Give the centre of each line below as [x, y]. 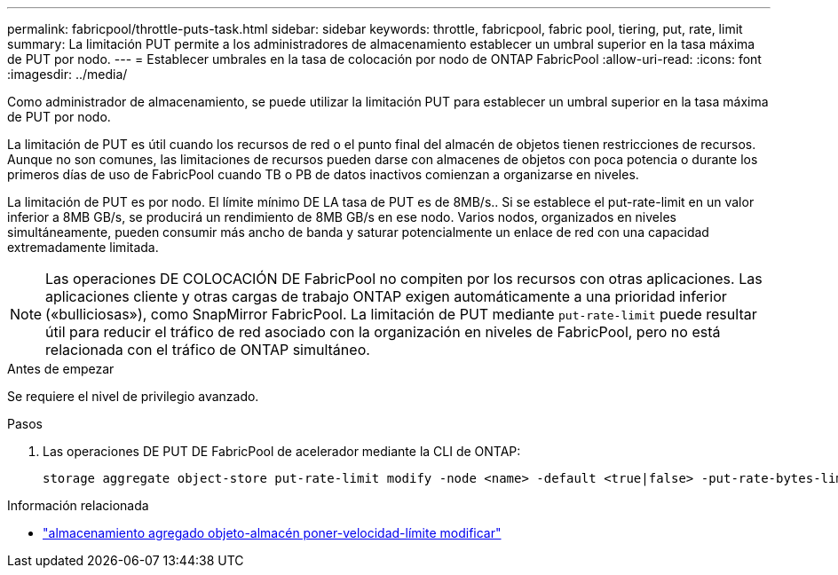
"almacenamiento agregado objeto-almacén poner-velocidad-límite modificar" [272, 533]
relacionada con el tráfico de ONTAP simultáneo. [208, 350]
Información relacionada [78, 505]
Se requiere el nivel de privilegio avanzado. [133, 396]
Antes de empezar [61, 369]
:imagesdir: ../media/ [67, 74]
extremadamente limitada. [83, 247]
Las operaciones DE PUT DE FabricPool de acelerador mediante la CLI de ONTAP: [282, 451]
